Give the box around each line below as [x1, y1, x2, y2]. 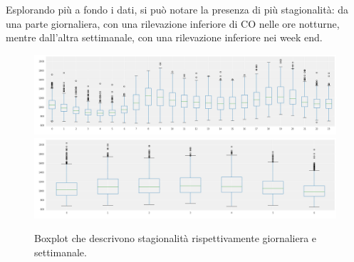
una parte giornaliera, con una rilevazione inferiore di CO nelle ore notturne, [6, 16, 340, 31]
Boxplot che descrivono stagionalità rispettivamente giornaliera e [34, 231, 317, 246]
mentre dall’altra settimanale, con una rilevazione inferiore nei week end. [6, 30, 323, 45]
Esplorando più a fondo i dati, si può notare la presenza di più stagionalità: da [6, 2, 348, 16]
